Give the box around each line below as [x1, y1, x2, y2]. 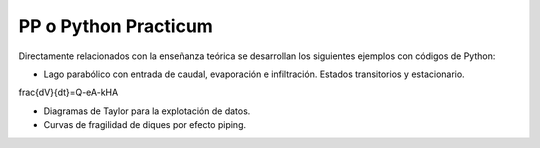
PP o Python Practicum [18, 15, 214, 37]
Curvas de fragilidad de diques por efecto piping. [43, 119, 247, 131]
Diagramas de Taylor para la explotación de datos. [43, 105, 251, 117]
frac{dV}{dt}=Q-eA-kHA [18, 86, 119, 99]
